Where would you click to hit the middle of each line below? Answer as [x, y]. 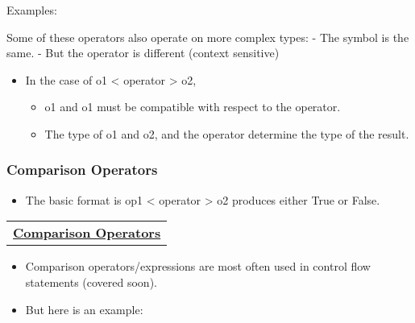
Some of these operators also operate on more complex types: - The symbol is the [208, 37]
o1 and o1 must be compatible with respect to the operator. [193, 107]
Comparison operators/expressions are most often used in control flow [198, 266]
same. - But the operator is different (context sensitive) [143, 53]
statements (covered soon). [91, 282]
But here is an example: [84, 309]
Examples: [32, 10]
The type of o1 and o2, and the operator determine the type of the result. [227, 133]
